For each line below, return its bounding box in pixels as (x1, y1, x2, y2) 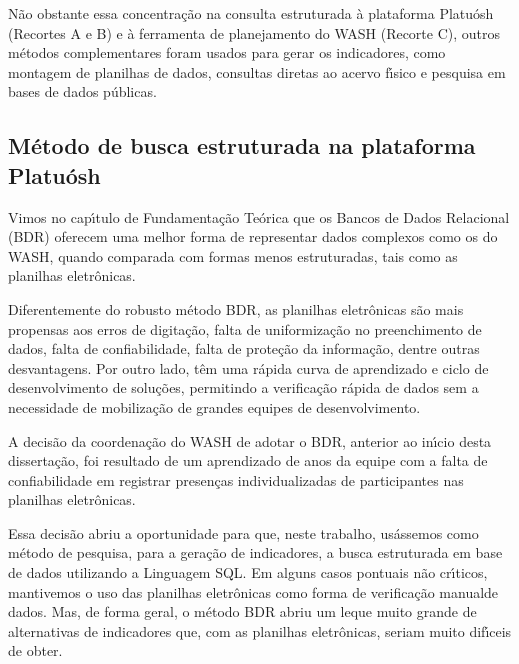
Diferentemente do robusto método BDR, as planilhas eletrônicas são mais (8, 298, 464, 319)
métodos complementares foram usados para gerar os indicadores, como (8, 42, 446, 63)
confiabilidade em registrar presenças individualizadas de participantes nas (8, 469, 464, 490)
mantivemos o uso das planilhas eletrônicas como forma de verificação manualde (8, 581, 499, 602)
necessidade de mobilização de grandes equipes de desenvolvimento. (8, 396, 421, 417)
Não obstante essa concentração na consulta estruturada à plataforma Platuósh (8, 3, 494, 23)
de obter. (8, 640, 63, 661)
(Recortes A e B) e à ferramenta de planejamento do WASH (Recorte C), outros (8, 22, 501, 43)
